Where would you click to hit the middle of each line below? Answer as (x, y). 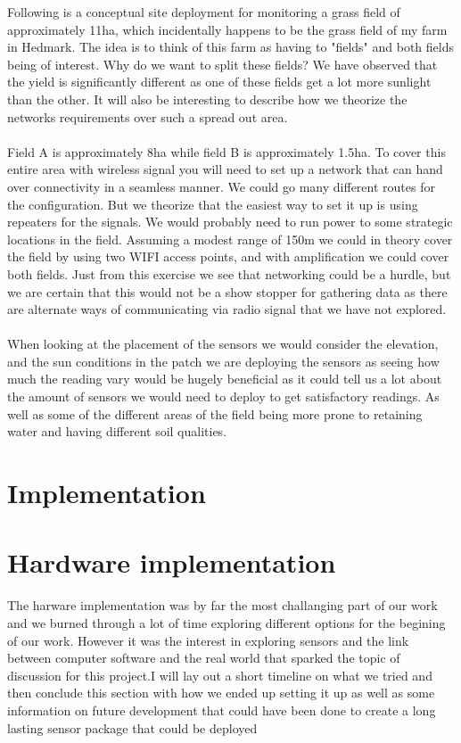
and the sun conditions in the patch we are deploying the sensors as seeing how (223, 361)
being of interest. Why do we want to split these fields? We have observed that (222, 64)
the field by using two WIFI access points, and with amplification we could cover (228, 256)
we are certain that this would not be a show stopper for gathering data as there (227, 291)
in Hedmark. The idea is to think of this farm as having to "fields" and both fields (230, 47)
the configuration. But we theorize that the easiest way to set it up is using (213, 204)
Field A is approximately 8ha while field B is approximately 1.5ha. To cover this (226, 151)
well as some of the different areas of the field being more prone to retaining (215, 413)
